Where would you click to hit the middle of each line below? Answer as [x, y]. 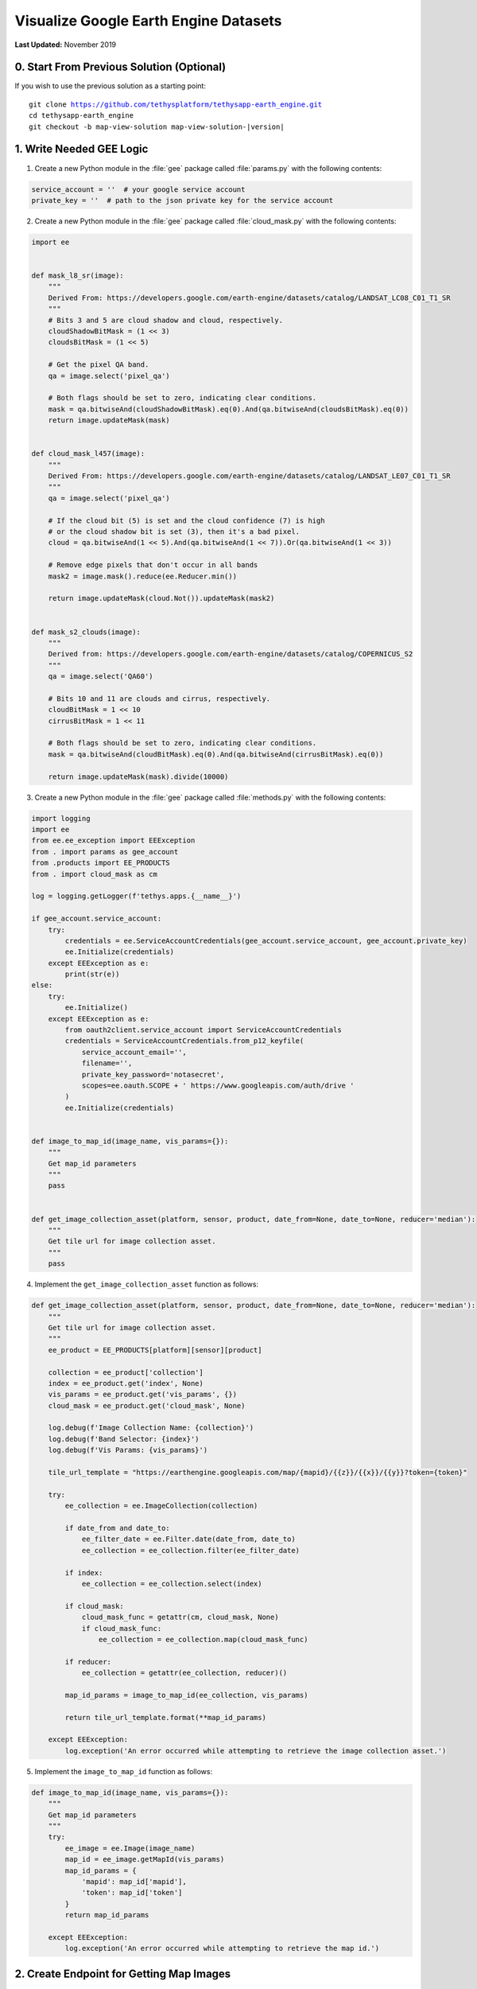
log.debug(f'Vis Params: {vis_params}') [128, 1450]
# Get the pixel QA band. [99, 365]
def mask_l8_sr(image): [78, 276]
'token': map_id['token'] [132, 1893]
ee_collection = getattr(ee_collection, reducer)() [184, 1673]
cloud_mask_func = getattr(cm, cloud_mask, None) [180, 1617]
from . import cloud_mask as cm [95, 874]
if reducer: [88, 1662]
